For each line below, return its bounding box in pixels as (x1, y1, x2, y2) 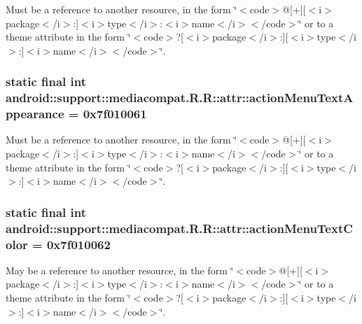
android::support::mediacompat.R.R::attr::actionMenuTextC (6, 219, 353, 237)
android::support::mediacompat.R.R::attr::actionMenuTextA (6, 89, 354, 106)
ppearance (6, 105, 64, 122)
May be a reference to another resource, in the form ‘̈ (6, 262, 234, 277)
